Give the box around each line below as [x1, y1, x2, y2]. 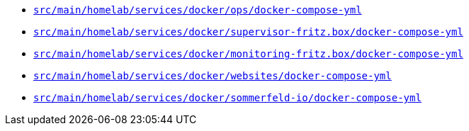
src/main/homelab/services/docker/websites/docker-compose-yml [33, 70, 392, 81]
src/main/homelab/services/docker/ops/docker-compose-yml [33, 4, 362, 16]
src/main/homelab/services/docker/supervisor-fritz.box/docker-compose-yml [33, 26, 463, 38]
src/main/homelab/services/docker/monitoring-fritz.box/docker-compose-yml [33, 48, 463, 59]
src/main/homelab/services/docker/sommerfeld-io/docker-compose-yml [33, 92, 422, 103]
